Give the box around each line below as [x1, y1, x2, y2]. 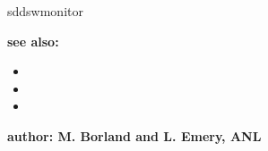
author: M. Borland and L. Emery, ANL [7, 126, 262, 145]
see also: [7, 31, 59, 50]
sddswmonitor [7, 2, 83, 20]
